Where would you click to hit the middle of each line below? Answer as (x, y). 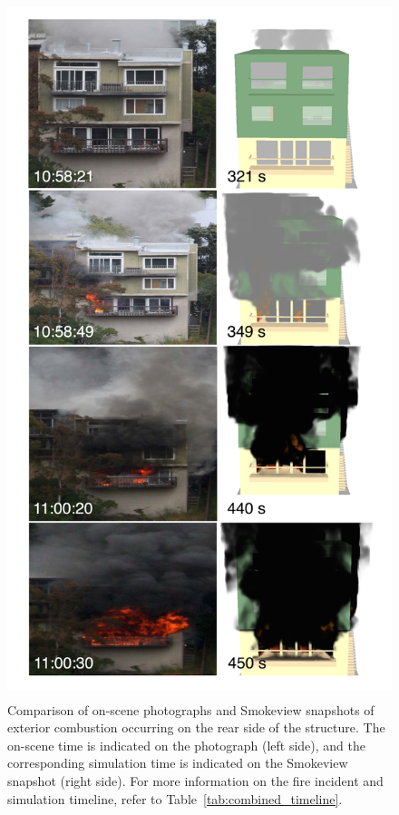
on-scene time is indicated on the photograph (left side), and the (186, 745)
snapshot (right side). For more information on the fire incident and (195, 780)
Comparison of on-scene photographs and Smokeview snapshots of (191, 709)
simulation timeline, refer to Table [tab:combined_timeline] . (175, 798)
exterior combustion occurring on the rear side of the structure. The (196, 727)
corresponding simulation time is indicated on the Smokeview (178, 763)
